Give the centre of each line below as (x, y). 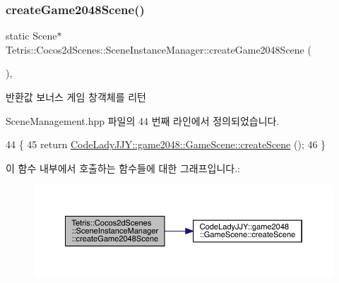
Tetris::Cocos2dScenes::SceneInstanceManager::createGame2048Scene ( (159, 49)
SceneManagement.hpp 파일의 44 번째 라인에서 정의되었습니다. (143, 120)
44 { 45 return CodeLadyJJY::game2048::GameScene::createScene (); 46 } (166, 144)
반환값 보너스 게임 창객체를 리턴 (76, 97)
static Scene (31, 36)
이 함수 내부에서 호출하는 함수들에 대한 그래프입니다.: (123, 168)
